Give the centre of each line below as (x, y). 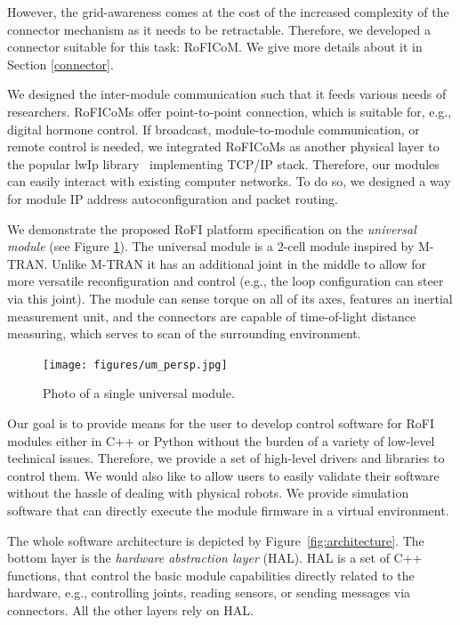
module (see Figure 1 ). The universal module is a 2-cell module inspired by (211, 246)
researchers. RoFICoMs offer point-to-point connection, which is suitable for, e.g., (230, 111)
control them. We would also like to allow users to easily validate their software (223, 475)
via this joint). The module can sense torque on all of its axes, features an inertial (230, 298)
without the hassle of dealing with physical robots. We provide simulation (208, 493)
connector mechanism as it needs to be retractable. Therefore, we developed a (219, 29)
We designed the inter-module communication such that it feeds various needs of (227, 94)
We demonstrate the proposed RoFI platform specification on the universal (212, 228)
